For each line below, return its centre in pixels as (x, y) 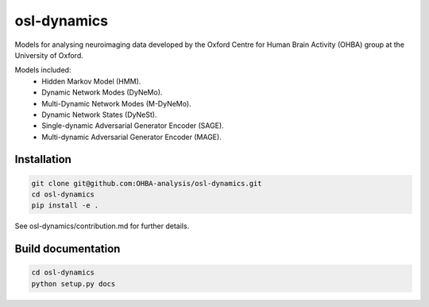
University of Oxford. (49, 55)
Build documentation (68, 249)
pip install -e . (65, 206)
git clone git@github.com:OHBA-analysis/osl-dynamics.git (147, 183)
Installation (43, 159)
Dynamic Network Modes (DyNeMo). (102, 92)
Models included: (43, 70)
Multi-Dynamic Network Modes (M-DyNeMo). (116, 103)
